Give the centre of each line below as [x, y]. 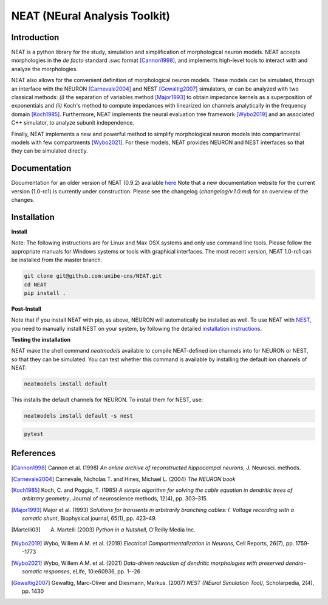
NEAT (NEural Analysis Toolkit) [91, 16]
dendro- [296, 563]
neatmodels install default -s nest [79, 416]
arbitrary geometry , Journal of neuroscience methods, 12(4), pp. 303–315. [115, 499]
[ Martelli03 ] [26, 530]
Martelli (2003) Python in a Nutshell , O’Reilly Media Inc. [126, 530]
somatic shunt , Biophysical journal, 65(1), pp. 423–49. [90, 518]
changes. [23, 200]
